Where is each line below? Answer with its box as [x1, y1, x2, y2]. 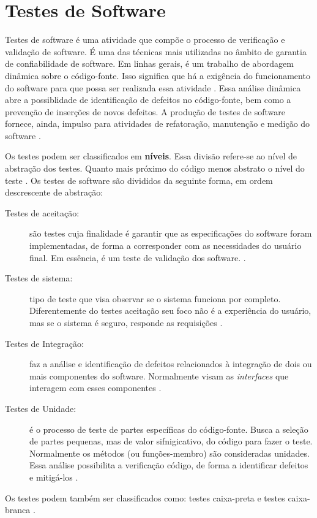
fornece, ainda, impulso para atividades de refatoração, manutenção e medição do [5, 117, 310, 130]
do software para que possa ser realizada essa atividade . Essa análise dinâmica [5, 81, 301, 94]
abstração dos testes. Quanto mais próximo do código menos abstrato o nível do [5, 162, 305, 175]
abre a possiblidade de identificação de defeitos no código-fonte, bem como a [5, 93, 291, 106]
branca [5, 503, 31, 516]
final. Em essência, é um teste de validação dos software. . [29, 251, 246, 264]
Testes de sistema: [5, 272, 73, 284]
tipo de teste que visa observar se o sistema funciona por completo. [29, 292, 281, 305]
